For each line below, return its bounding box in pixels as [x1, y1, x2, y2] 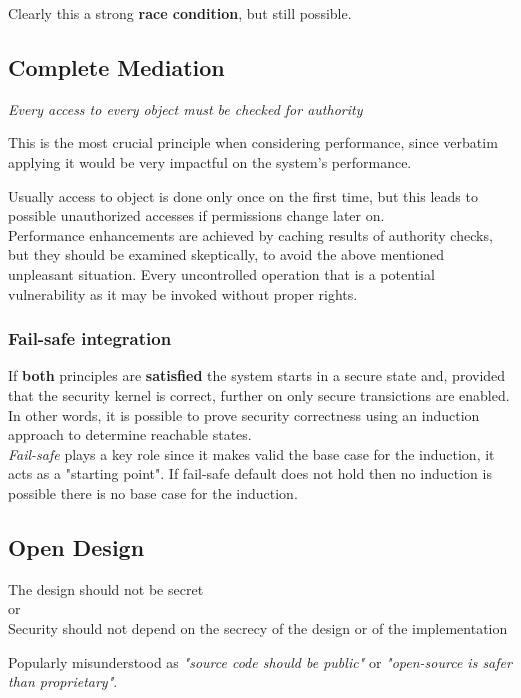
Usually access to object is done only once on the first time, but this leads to [8, 185, 478, 206]
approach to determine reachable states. [8, 424, 252, 445]
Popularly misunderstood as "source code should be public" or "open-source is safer [8, 651, 512, 672]
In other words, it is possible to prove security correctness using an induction [8, 404, 480, 425]
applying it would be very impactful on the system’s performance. [8, 151, 412, 172]
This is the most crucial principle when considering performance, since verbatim [8, 132, 498, 153]
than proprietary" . [8, 671, 118, 692]
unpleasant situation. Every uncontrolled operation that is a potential [8, 263, 435, 284]
